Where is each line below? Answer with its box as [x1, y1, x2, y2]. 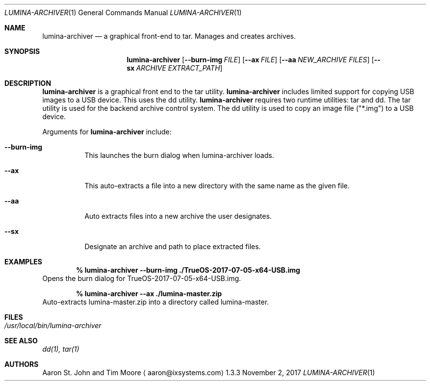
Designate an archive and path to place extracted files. [84, 242, 261, 251]
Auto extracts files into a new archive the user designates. [84, 212, 272, 220]
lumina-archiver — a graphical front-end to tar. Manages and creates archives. [42, 32, 296, 40]
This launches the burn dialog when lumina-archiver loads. [84, 151, 274, 159]
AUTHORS [4, 360, 39, 368]
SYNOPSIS [4, 47, 40, 55]
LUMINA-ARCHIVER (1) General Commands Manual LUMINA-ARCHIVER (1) [4, 8, 242, 17]
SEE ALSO [4, 336, 38, 345]
